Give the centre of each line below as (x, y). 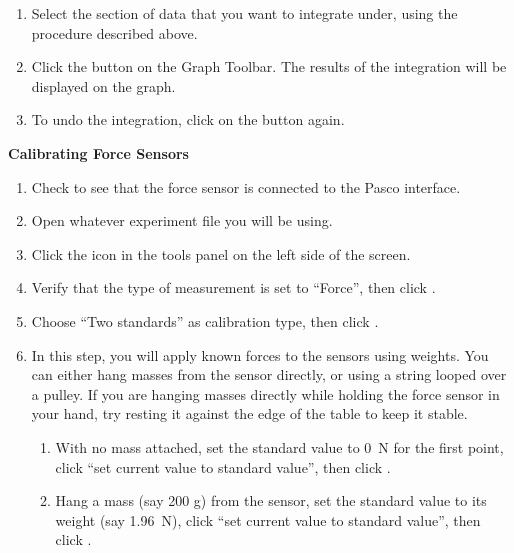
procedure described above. (114, 32)
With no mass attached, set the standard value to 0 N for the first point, (279, 446)
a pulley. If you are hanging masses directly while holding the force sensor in (265, 393)
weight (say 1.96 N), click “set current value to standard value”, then (268, 519)
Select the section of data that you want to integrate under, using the (244, 13)
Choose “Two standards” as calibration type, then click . (205, 320)
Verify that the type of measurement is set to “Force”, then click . (233, 287)
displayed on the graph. (103, 85)
